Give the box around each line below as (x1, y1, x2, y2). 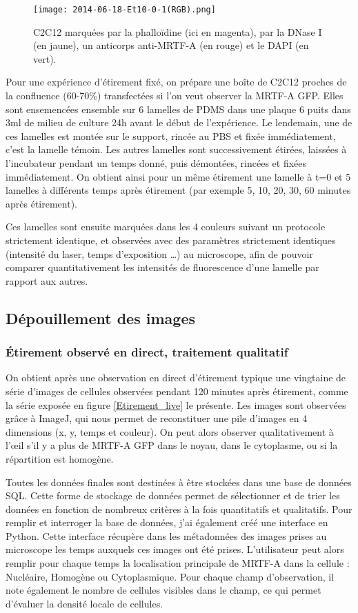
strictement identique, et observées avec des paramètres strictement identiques (6, 232, 336, 247)
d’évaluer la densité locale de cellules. (6, 596, 163, 610)
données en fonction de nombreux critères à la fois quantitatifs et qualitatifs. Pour (6, 501, 352, 516)
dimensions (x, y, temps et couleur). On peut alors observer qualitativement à (6, 424, 334, 439)
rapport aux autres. (6, 273, 88, 288)
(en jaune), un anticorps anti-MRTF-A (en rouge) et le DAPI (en (33, 38, 309, 52)
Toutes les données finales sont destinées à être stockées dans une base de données (6, 474, 352, 489)
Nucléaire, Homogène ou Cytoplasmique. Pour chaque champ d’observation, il (6, 569, 335, 583)
